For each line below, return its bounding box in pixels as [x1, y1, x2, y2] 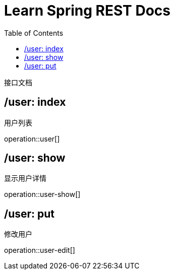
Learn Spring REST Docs [4, 2, 170, 19]
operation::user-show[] [4, 190, 81, 199]
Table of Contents [4, 28, 64, 37]
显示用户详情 [4, 174, 46, 183]
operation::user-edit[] [4, 246, 75, 255]
